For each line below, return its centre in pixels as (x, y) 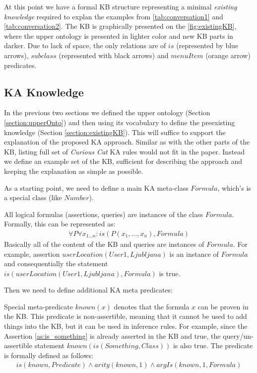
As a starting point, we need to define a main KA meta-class (96, 187)
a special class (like (33, 197)
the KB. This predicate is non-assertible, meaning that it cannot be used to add (126, 316)
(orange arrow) (228, 55)
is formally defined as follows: (49, 355)
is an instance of (194, 254)
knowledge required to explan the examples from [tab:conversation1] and (114, 16)
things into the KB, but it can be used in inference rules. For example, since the (126, 326)
